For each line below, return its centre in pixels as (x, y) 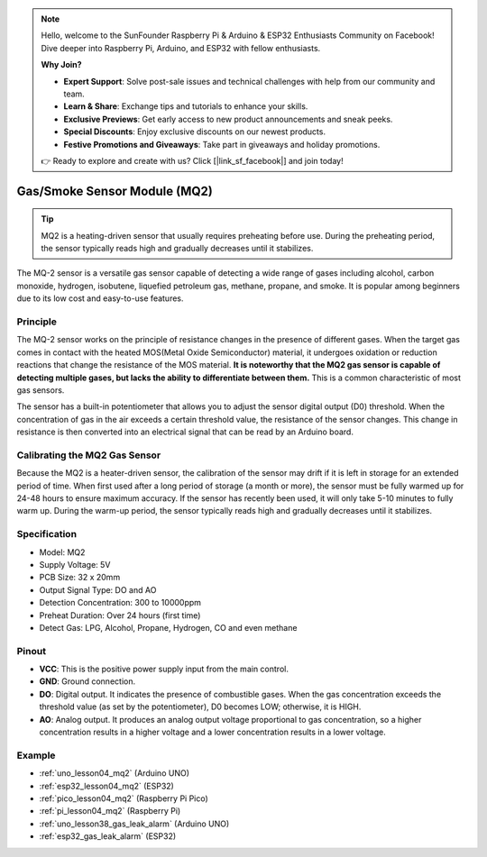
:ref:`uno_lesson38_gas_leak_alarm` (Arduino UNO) (134, 824)
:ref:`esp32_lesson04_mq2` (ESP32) (107, 786)
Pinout (32, 651)
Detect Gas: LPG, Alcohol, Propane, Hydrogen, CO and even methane (168, 627)
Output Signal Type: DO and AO (98, 589)
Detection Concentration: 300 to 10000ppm (120, 603)
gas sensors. (41, 390)
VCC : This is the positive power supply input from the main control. (164, 669)
